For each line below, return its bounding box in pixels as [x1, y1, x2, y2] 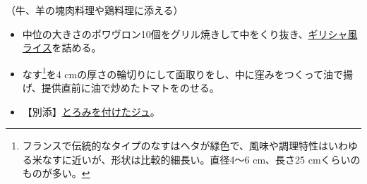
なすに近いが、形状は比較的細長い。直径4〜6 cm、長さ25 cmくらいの [42, 152, 361, 166]
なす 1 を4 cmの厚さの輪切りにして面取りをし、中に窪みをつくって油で [22, 64, 344, 81]
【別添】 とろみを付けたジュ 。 [22, 104, 160, 118]
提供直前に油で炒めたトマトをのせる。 [41, 80, 219, 95]
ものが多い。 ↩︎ [22, 166, 90, 180]
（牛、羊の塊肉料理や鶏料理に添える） [6, 3, 183, 17]
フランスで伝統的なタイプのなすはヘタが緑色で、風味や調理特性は [22, 138, 328, 153]
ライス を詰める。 [22, 40, 102, 55]
